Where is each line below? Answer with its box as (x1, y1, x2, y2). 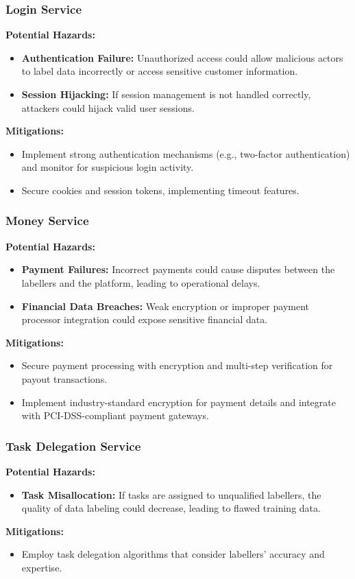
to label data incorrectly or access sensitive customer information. (21, 64, 298, 78)
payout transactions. (21, 371, 108, 386)
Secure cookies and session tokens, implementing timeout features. (21, 182, 299, 197)
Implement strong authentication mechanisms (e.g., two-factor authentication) (21, 146, 350, 161)
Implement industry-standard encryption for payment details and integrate (21, 394, 336, 409)
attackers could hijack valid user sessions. (21, 100, 195, 115)
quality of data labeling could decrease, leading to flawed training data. (21, 501, 321, 515)
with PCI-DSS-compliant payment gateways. (21, 408, 209, 423)
